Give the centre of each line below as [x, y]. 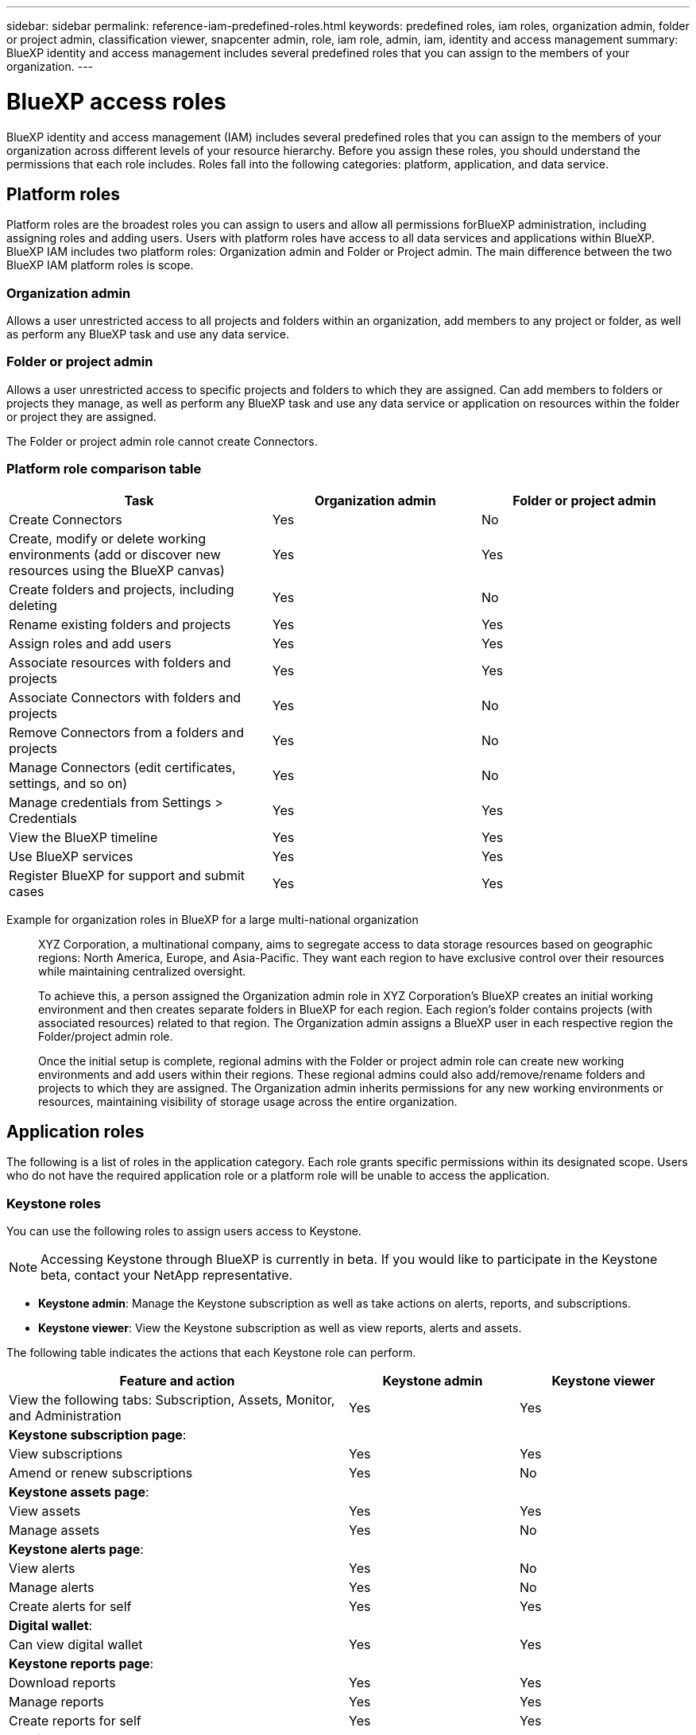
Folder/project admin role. [106, 1036]
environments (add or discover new [115, 554]
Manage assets [54, 1530]
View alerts [42, 1569]
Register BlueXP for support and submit [127, 875]
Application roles [75, 1132]
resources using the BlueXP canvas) [117, 570]
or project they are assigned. [81, 416]
